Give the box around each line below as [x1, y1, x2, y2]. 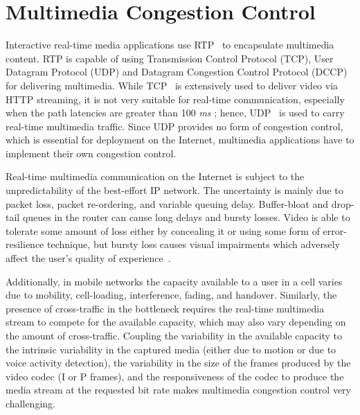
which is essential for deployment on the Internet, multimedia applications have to [6, 132, 354, 147]
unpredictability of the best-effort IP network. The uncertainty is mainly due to [6, 183, 343, 197]
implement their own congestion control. [6, 145, 177, 160]
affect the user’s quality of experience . [6, 251, 171, 265]
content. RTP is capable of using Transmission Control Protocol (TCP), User [6, 51, 334, 65]
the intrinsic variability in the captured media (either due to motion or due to [6, 342, 336, 356]
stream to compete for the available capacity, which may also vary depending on [6, 315, 346, 329]
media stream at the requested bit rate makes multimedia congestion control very [6, 382, 351, 397]
